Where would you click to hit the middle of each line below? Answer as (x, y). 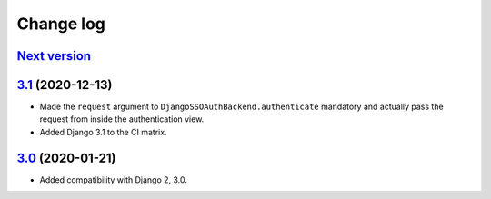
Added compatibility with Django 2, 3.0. (114, 179)
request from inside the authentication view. (122, 119)
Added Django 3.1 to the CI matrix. (103, 132)
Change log (61, 24)
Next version (54, 56)
